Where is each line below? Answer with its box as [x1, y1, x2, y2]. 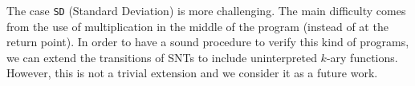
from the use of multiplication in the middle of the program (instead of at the [6, 18, 389, 34]
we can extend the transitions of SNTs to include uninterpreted [6, 49, 317, 65]
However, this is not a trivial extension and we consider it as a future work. [6, 64, 378, 81]
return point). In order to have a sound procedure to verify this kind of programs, [6, 33, 409, 50]
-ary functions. [326, 49, 398, 65]
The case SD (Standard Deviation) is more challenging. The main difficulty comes [6, 2, 406, 18]
